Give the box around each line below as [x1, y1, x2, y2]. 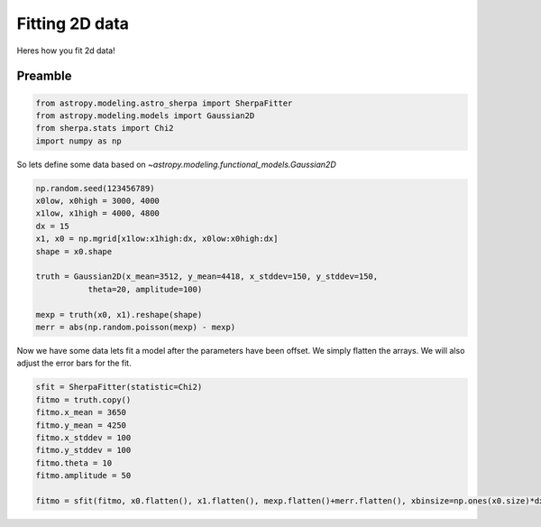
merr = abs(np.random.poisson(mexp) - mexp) [35, 321, 236, 332]
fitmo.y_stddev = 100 [35, 445, 132, 456]
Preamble [16, 69, 72, 84]
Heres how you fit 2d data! [16, 45, 116, 56]
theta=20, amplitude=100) [87, 284, 203, 294]
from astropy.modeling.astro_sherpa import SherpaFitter [35, 97, 293, 108]
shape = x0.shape [35, 246, 113, 256]
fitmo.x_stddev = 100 [35, 432, 132, 442]
